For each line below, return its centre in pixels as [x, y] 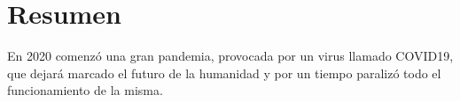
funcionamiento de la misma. [85, 90]
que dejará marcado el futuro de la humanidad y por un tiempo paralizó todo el [224, 73]
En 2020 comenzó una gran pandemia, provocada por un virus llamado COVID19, [230, 56]
